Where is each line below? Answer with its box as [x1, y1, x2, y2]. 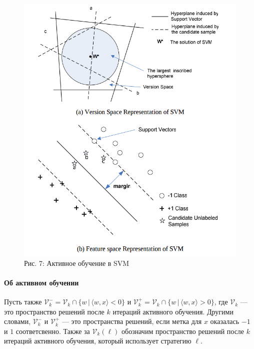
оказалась [210, 316, 239, 326]
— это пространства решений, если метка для [61, 316, 202, 326]
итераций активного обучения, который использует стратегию [4, 335, 191, 346]
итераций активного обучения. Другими [112, 306, 233, 316]
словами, [4, 316, 31, 326]
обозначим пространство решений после [121, 325, 244, 336]
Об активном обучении [4, 277, 79, 287]
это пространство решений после [4, 306, 104, 316]
